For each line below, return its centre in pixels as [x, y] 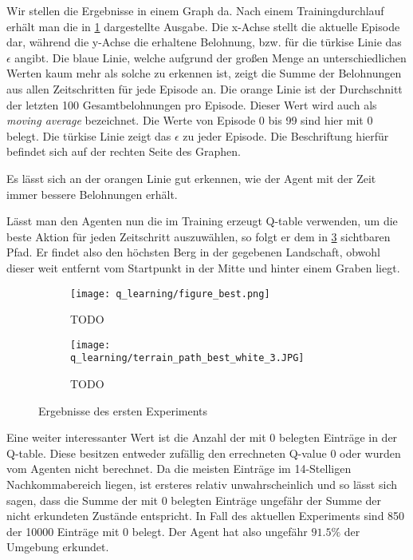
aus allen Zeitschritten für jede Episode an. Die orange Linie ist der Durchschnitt [205, 88]
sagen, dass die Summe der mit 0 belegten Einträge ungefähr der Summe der [194, 500]
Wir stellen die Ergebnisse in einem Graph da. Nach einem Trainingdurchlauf [195, 10]
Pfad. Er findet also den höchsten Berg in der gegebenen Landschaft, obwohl [193, 252]
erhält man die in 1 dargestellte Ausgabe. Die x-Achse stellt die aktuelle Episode [203, 26]
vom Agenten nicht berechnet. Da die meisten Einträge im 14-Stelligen [179, 469]
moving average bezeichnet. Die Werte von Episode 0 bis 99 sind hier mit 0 [190, 120]
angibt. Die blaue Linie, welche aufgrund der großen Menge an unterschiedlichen [210, 57]
